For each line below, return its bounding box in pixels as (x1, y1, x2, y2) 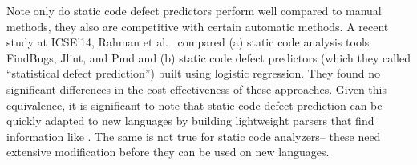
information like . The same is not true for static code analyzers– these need (6, 127, 381, 144)
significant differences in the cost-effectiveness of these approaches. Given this (6, 80, 387, 97)
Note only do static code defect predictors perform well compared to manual (6, 2, 382, 18)
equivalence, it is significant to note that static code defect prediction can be (6, 96, 383, 113)
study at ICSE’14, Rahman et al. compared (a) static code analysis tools (6, 34, 370, 50)
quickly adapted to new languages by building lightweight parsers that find (6, 112, 374, 129)
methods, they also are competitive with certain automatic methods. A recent (6, 18, 389, 34)
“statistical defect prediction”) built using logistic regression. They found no (6, 65, 381, 82)
